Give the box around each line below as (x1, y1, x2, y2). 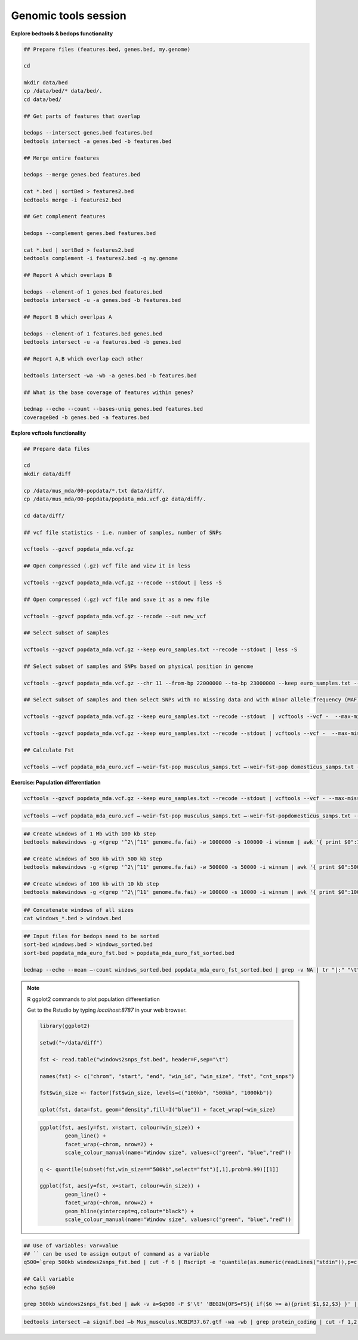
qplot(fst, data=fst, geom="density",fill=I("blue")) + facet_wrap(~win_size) (39, 1106, 276, 1113)
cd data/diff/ (23, 512, 65, 519)
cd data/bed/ (23, 96, 62, 103)
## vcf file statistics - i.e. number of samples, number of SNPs (23, 529, 222, 536)
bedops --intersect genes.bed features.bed (23, 129, 153, 136)
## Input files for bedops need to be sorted (23, 933, 159, 939)
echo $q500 (23, 1284, 55, 1291)
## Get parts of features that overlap (23, 112, 140, 120)
